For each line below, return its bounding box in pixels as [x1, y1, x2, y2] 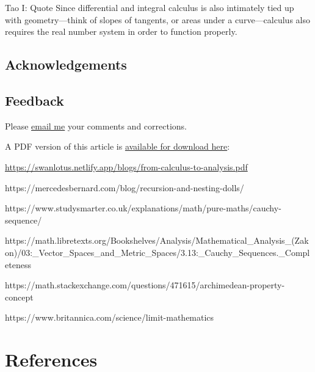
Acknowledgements [5, 55, 127, 74]
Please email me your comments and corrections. [5, 119, 187, 132]
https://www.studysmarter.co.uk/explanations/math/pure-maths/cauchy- [5, 202, 281, 214]
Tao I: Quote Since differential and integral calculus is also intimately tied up [5, 1, 294, 13]
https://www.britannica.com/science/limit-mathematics [5, 311, 214, 324]
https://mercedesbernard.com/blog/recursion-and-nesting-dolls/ [5, 181, 244, 194]
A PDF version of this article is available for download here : [5, 140, 230, 153]
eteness [5, 258, 31, 271]
